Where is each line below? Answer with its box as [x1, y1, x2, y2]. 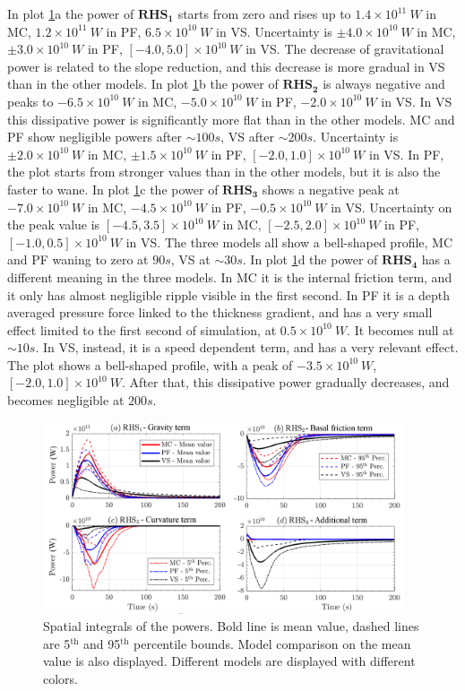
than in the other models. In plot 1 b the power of [7, 74, 279, 93]
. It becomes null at [347, 320, 454, 339]
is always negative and [323, 74, 445, 93]
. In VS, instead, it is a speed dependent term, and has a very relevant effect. [35, 338, 459, 357]
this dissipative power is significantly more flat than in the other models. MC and [7, 109, 455, 128]
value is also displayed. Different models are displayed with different [43, 652, 416, 670]
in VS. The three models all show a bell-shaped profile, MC [125, 232, 453, 251]
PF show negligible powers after [7, 127, 183, 146]
